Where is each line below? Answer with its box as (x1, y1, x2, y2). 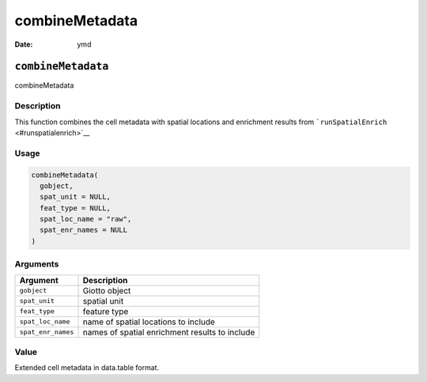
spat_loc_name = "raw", (40, 214, 132, 224)
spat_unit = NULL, (40, 192, 111, 202)
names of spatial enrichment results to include (82, 327, 255, 338)
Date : (14, 40, 33, 49)
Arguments (14, 259, 59, 270)
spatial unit (82, 295, 124, 306)
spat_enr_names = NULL (40, 225, 128, 235)
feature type (82, 305, 129, 316)
